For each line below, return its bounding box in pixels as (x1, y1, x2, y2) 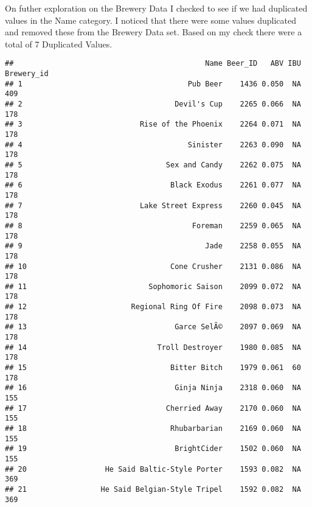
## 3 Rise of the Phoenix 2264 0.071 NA (5, 120, 301, 129)
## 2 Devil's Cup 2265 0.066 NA (5, 100, 301, 108)
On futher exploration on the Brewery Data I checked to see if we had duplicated (5, 2, 308, 14)
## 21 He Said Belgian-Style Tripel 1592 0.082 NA (5, 484, 301, 494)
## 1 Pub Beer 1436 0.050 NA (5, 79, 301, 88)
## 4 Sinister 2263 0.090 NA (5, 140, 301, 149)
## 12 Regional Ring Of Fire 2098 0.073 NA (5, 302, 301, 312)
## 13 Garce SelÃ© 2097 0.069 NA (5, 323, 301, 332)
